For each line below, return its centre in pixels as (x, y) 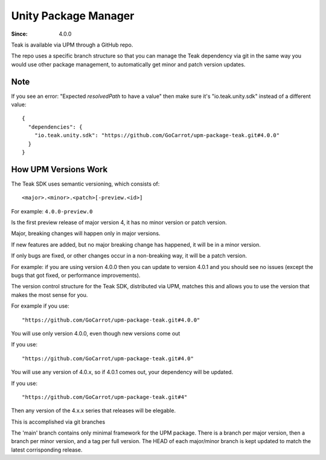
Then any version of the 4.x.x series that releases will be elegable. (94, 410)
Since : (19, 34)
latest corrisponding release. (47, 450)
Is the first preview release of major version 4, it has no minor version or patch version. (119, 222)
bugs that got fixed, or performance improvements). (76, 275)
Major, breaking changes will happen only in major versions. (86, 233)
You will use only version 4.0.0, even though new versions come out (96, 333)
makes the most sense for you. (50, 295)
